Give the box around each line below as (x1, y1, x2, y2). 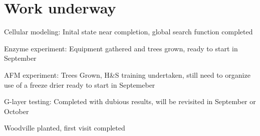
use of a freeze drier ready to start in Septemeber (4, 79, 155, 90)
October (4, 106, 29, 116)
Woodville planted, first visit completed (4, 123, 125, 133)
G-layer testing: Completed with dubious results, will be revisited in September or (4, 96, 256, 107)
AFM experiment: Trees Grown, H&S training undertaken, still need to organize (4, 69, 250, 80)
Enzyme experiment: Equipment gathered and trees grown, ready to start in (4, 43, 238, 53)
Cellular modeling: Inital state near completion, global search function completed (4, 26, 253, 37)
